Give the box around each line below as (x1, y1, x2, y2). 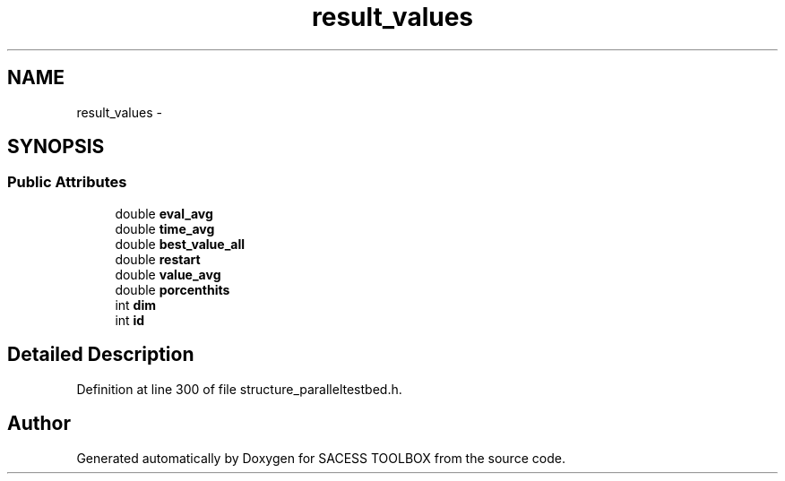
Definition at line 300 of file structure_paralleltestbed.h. (76, 381, 402, 397)
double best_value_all (115, 236, 246, 252)
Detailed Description (7, 343, 194, 366)
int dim (115, 296, 156, 313)
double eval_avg (115, 205, 213, 221)
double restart (115, 251, 201, 267)
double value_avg (115, 266, 221, 282)
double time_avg (115, 220, 215, 236)
